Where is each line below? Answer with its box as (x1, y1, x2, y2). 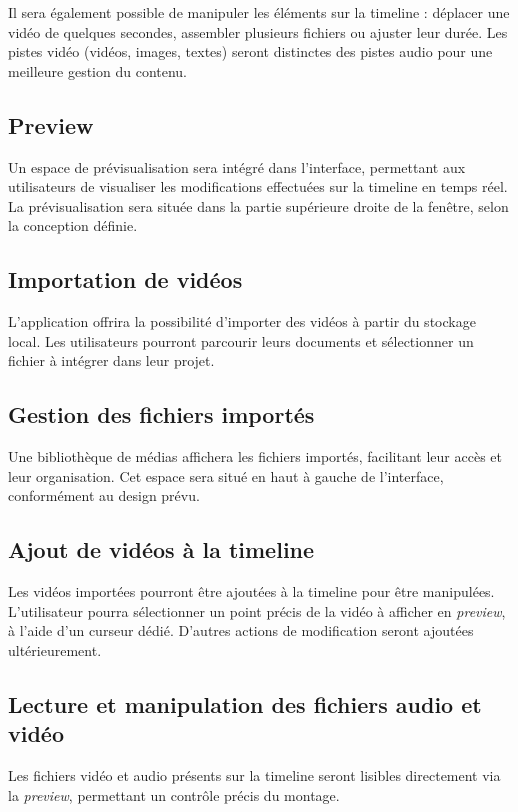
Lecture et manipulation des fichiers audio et (8, 688, 482, 719)
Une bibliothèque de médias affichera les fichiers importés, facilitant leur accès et (8, 446, 502, 467)
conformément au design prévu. (8, 485, 200, 506)
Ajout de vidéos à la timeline (8, 534, 315, 565)
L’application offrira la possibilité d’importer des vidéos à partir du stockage (8, 311, 476, 332)
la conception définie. (8, 215, 138, 236)
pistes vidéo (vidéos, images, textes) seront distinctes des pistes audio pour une (8, 41, 493, 62)
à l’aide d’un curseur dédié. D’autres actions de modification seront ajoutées (8, 620, 474, 641)
